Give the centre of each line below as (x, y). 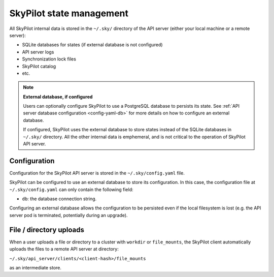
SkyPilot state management (69, 13)
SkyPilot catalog (39, 66)
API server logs (38, 52)
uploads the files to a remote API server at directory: (64, 249)
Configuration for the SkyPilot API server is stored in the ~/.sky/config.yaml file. (97, 173)
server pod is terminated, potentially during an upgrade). (68, 215)
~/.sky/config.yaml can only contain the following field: (71, 189)
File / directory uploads (47, 229)
